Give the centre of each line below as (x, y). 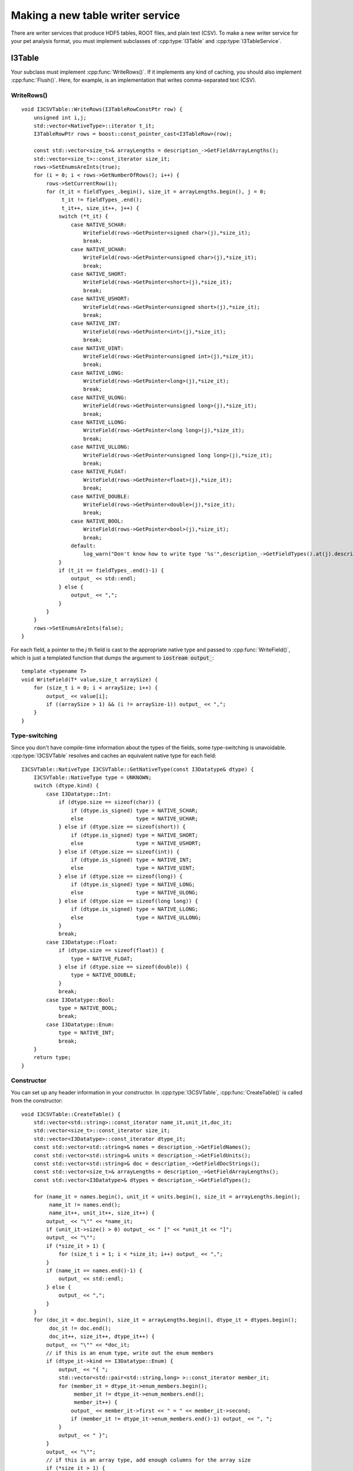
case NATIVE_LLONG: (99, 422)
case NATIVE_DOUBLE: (101, 496)
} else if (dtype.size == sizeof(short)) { (122, 827)
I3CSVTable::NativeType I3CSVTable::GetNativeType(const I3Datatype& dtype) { (138, 769)
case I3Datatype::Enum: (80, 1024)
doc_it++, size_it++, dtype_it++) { (102, 1337)
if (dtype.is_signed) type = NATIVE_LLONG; (134, 909)
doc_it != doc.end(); (80, 1328)
